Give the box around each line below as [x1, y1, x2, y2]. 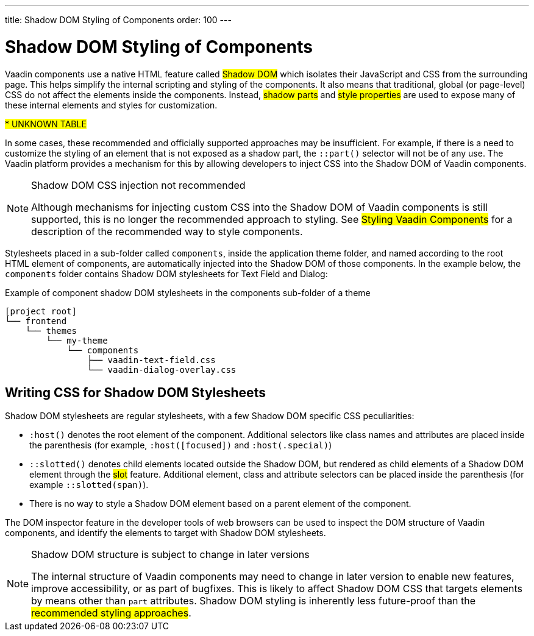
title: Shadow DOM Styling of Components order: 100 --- [5, 15, 232, 25]
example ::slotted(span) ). [29, 479, 149, 490]
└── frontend [5, 316, 67, 326]
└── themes [25, 325, 77, 336]
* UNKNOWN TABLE [5, 118, 87, 129]
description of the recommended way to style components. [31, 225, 303, 238]
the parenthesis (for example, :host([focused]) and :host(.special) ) [29, 440, 332, 451]
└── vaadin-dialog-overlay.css [87, 364, 237, 375]
